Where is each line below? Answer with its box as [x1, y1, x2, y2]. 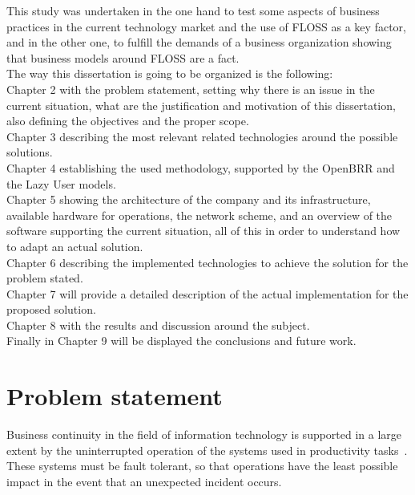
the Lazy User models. [6, 175, 116, 192]
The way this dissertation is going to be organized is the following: [6, 65, 333, 82]
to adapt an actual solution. [6, 237, 143, 254]
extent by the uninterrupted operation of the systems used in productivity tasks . [6, 441, 408, 458]
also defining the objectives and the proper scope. [6, 112, 249, 129]
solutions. [6, 144, 53, 160]
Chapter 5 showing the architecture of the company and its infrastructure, [6, 191, 371, 208]
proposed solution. [6, 301, 96, 318]
